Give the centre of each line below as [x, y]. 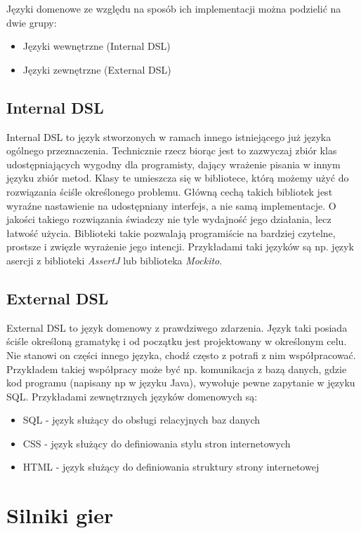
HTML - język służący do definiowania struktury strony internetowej [171, 467]
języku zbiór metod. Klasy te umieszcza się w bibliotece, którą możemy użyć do [178, 178]
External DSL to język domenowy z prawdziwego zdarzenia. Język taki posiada [177, 327]
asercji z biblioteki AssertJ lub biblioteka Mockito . [114, 260]
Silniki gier [60, 515]
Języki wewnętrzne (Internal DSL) [97, 46]
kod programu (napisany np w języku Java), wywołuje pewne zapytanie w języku [181, 383]
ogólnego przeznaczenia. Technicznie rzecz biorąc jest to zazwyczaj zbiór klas [172, 150]
